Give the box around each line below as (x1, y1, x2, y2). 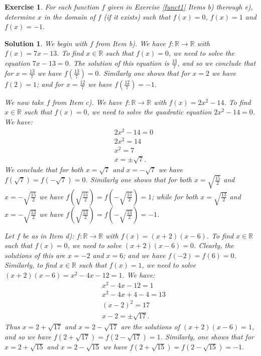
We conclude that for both (5, 164, 83, 175)
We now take (5, 96, 44, 107)
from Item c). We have (52, 96, 122, 107)
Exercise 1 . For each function (5, 2, 99, 12)
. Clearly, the (194, 240, 234, 251)
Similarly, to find (5, 260, 57, 270)
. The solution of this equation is (68, 57, 169, 68)
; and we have (123, 250, 166, 260)
